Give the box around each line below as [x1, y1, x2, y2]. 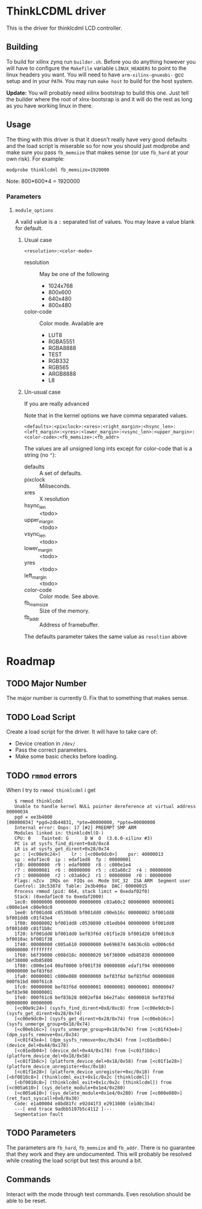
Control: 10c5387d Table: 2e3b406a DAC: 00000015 [14, 883, 148, 889]
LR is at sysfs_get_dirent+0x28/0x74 [14, 846, 110, 852]
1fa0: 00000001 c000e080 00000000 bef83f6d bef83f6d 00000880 [14, 974, 174, 980]
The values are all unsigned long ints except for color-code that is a [24, 445, 192, 452]
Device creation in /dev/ [15, 740, 76, 747]
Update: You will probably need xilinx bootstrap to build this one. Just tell [6, 89, 189, 96]
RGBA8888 [48, 344, 77, 351]
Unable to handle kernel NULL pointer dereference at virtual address [14, 804, 197, 810]
